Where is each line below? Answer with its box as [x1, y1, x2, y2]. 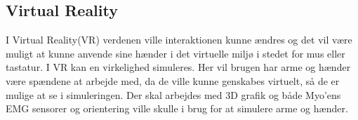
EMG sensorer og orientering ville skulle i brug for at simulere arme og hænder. [6, 101, 348, 116]
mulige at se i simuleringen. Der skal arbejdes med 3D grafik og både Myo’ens [6, 87, 341, 102]
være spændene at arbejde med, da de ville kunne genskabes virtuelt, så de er [6, 73, 340, 88]
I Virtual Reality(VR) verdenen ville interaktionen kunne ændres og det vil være [6, 32, 352, 47]
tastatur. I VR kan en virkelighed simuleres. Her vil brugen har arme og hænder [6, 60, 351, 74]
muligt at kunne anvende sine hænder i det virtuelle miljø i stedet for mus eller [6, 46, 345, 60]
